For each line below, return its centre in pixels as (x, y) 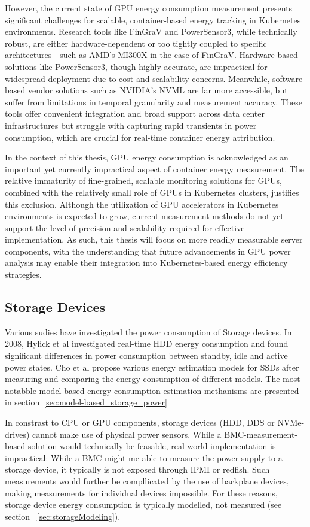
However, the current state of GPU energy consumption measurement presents (149, 8)
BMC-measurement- (261, 434)
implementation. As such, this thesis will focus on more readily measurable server (154, 239)
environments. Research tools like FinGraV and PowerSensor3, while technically (151, 31)
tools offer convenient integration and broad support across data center (135, 113)
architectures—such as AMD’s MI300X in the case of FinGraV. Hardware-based (151, 55)
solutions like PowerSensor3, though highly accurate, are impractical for (136, 66)
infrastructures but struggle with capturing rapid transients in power (131, 125)
